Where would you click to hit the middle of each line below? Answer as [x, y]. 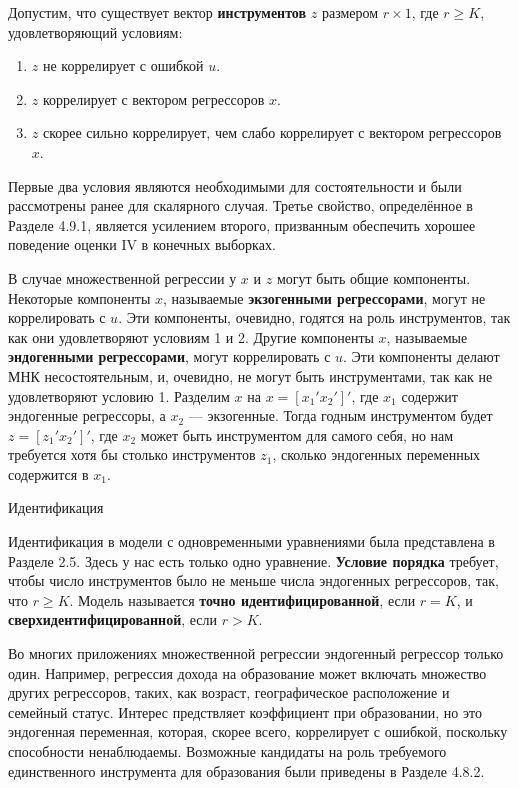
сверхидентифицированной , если [113, 619]
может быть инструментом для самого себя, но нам [297, 434]
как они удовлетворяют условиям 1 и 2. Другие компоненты [191, 336]
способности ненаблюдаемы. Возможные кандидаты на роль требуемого [227, 751]
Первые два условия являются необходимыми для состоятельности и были [235, 185]
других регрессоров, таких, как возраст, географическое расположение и [229, 692]
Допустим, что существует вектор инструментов [157, 12]
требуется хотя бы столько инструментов [132, 454]
